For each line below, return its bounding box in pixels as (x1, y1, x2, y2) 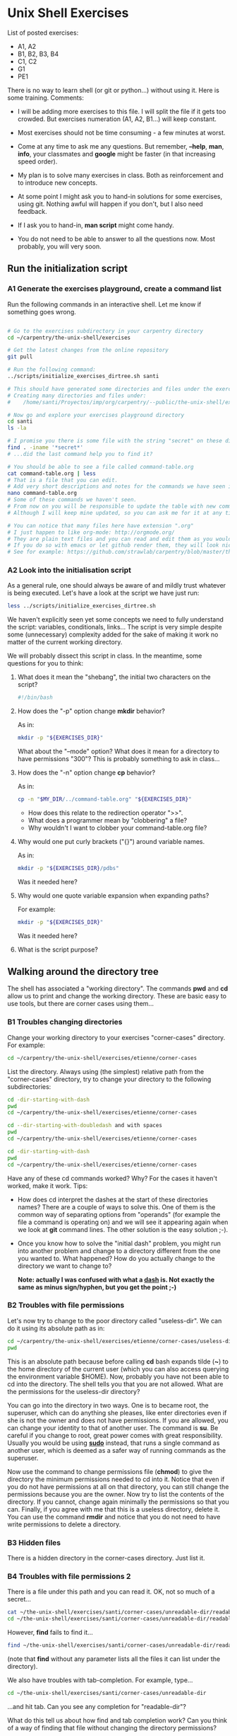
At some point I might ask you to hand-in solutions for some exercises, (17, 192, 223, 200)
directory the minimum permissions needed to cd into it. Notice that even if (7, 1475, 225, 1483)
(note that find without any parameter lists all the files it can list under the (7, 1655, 221, 1663)
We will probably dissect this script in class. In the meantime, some (7, 651, 202, 660)
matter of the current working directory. (7, 638, 123, 646)
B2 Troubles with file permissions (7, 1301, 125, 1310)
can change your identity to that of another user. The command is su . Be (7, 1423, 219, 1432)
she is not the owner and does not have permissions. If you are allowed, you (7, 1416, 229, 1424)
